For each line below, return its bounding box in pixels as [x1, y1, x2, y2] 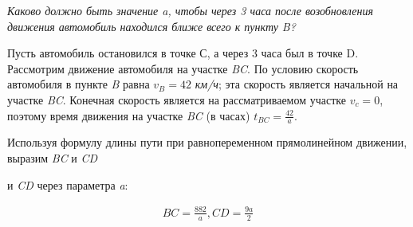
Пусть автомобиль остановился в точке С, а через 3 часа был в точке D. [7, 45, 359, 61]
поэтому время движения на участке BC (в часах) [7, 107, 250, 123]
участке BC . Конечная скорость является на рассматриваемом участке [7, 91, 346, 108]
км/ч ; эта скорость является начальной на [195, 76, 399, 92]
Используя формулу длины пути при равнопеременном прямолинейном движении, [7, 134, 407, 151]
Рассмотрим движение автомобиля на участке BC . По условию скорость [7, 60, 359, 76]
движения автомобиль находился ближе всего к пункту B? [7, 18, 296, 34]
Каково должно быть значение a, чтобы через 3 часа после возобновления [7, 2, 373, 18]
